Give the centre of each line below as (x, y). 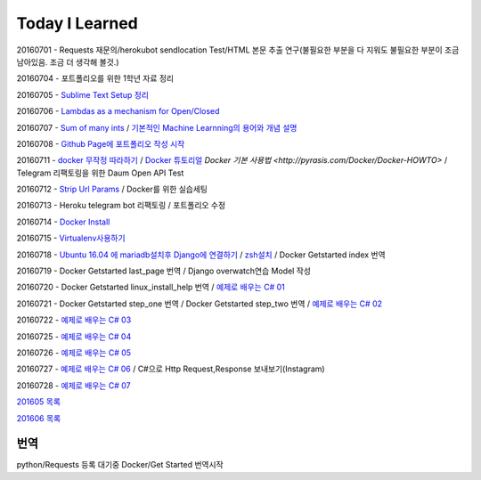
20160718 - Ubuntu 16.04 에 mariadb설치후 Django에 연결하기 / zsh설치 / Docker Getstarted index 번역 (201, 255)
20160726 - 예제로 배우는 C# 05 (74, 353)
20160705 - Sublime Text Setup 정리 (82, 94)
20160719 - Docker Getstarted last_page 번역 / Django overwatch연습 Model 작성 (164, 271)
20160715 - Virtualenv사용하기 (71, 238)
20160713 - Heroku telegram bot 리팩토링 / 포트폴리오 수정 (121, 206)
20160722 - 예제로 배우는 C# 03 (74, 320)
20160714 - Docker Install (63, 222)
